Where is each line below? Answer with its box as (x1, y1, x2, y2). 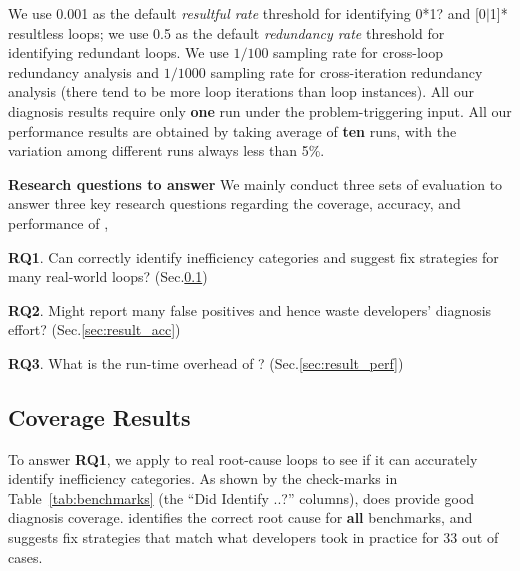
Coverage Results (8, 401, 191, 432)
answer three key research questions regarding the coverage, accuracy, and (8, 193, 461, 214)
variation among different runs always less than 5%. (8, 140, 325, 161)
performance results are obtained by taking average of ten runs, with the (8, 120, 457, 141)
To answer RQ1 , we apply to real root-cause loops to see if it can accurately (8, 448, 478, 469)
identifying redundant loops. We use (8, 42, 229, 63)
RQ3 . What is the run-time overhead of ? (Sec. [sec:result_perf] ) (8, 352, 404, 373)
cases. (8, 546, 43, 567)
